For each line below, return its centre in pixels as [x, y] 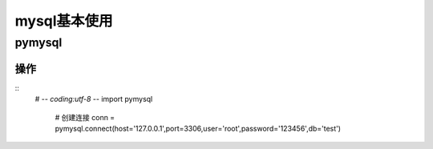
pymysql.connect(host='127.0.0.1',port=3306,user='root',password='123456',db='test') [198, 128]
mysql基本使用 [64, 21]
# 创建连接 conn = [85, 117]
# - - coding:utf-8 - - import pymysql [94, 99]
